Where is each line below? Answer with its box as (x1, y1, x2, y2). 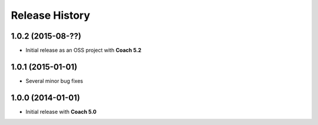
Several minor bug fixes (25, 77, 84, 85)
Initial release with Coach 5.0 (25, 108, 97, 115)
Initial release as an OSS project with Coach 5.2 (25, 47, 141, 54)
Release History (11, 9, 91, 22)
